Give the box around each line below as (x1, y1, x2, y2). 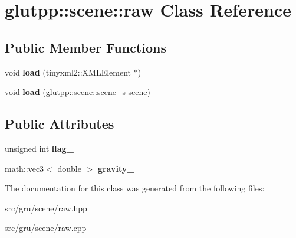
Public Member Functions (5, 38, 166, 56)
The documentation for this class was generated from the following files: (5, 182, 265, 194)
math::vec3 (5, 162, 44, 174)
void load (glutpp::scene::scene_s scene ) (5, 86, 150, 98)
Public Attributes (5, 115, 114, 133)
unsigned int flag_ (5, 142, 74, 154)
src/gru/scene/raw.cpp (5, 221, 87, 234)
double (57, 162, 81, 174)
